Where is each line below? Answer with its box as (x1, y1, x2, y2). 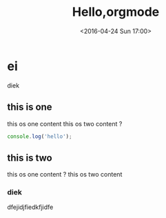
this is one (7, 101, 53, 113)
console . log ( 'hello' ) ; (7, 132, 72, 140)
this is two (7, 152, 53, 163)
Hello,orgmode (72, 4, 160, 20)
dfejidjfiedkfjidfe (7, 203, 54, 211)
